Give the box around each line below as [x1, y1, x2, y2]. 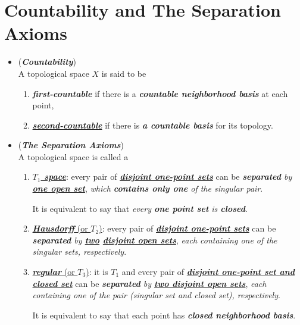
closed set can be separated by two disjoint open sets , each [32, 277, 267, 289]
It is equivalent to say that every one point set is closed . [32, 202, 248, 214]
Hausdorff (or [32, 222, 88, 235]
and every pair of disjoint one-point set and [121, 265, 295, 278]
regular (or [32, 265, 75, 278]
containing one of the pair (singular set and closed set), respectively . [32, 289, 280, 301]
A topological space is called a [18, 150, 129, 162]
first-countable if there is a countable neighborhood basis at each [32, 87, 288, 99]
